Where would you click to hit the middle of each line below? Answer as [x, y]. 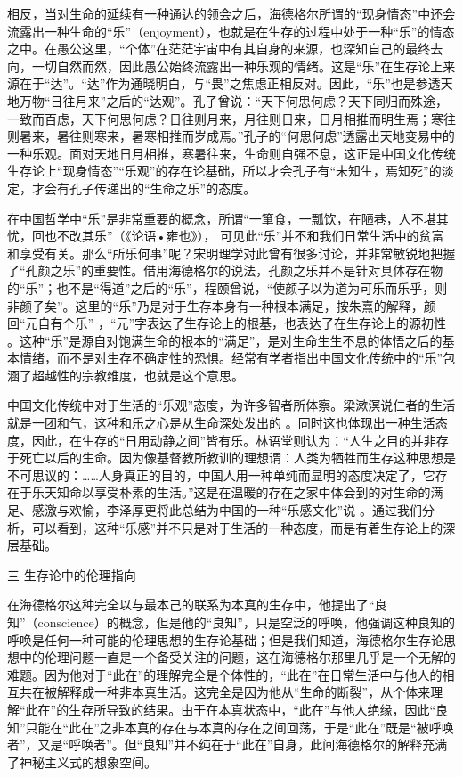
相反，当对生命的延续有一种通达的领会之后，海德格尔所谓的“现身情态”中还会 [231, 13]
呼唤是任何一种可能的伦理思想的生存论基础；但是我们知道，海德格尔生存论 [225, 639]
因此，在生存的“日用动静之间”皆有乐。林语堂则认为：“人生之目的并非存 [240, 440]
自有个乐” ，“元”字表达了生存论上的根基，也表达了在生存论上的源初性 [242, 323]
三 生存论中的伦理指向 [72, 574]
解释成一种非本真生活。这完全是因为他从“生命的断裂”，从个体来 [244, 692]
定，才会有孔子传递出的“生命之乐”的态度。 [132, 188]
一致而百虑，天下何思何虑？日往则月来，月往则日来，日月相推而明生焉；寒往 [231, 118]
